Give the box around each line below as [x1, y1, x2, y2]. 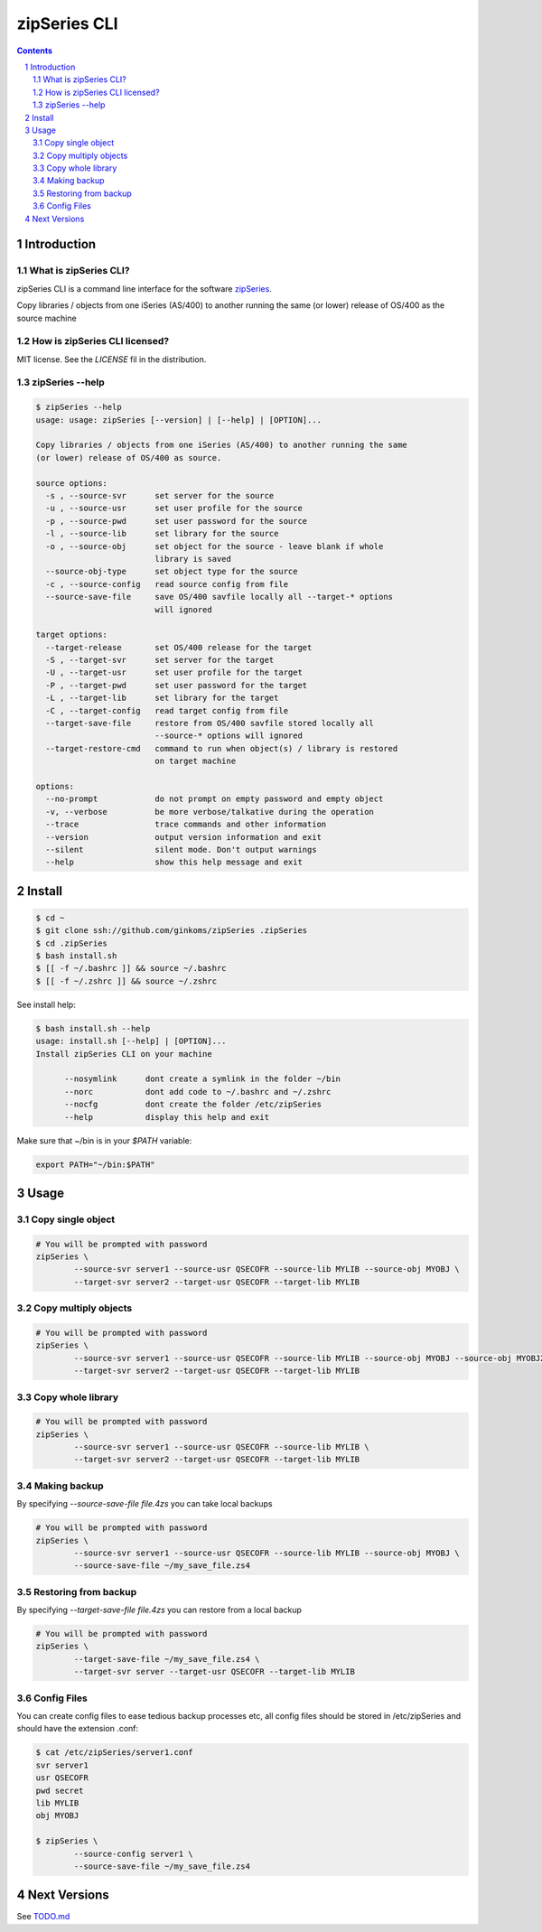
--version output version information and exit [45, 832, 322, 842]
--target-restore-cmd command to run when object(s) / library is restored [45, 743, 398, 753]
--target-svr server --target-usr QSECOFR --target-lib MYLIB [73, 1666, 356, 1677]
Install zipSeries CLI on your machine [35, 1049, 212, 1059]
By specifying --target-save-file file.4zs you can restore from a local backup [16, 1604, 303, 1616]
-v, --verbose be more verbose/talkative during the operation [45, 807, 375, 817]
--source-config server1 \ [73, 1848, 193, 1859]
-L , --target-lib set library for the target [45, 693, 279, 704]
